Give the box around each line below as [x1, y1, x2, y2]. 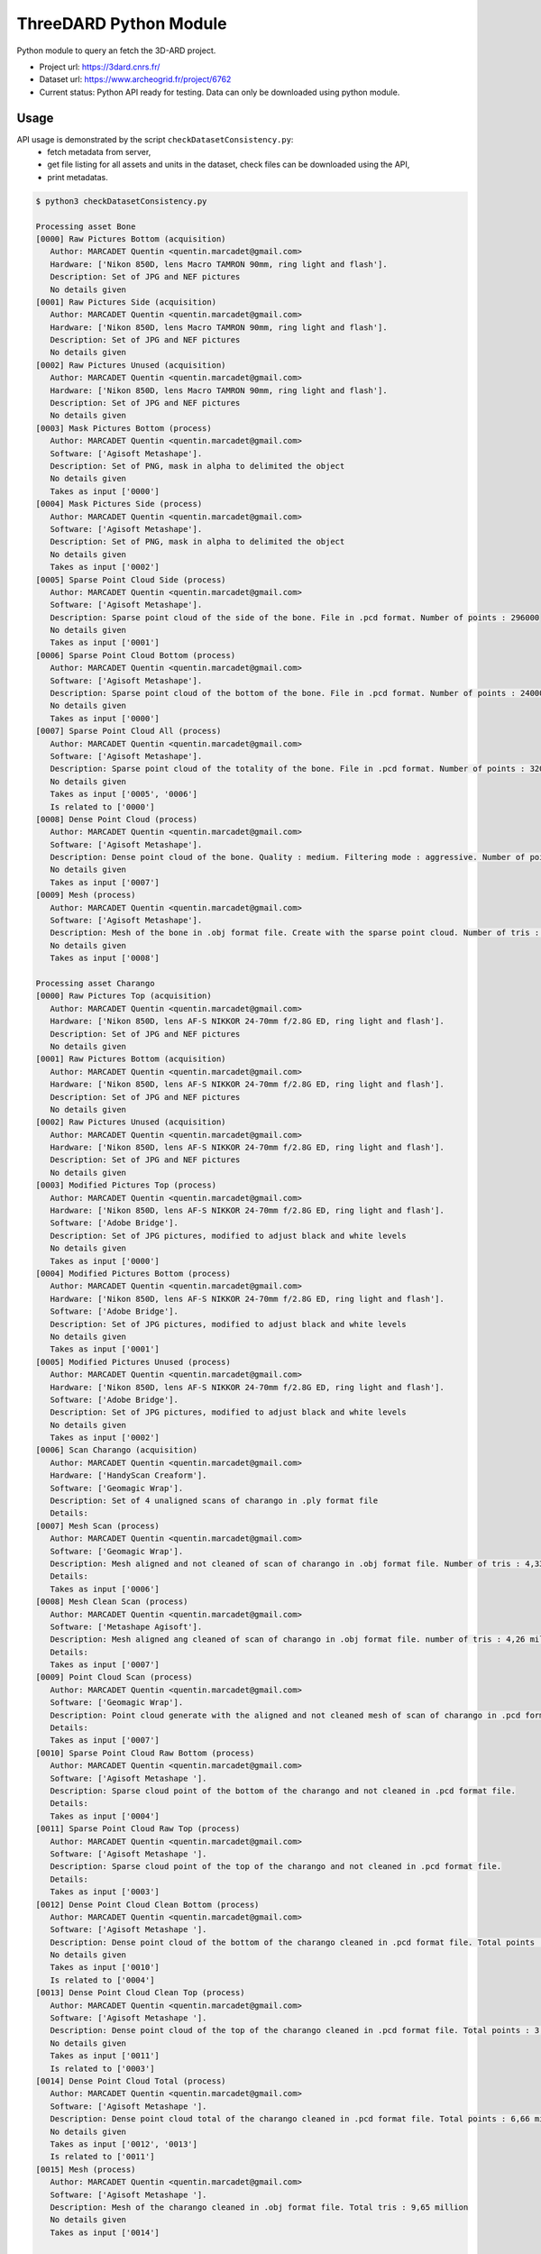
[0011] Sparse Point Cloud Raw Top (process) [35, 1824, 241, 1834]
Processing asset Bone [35, 221, 136, 232]
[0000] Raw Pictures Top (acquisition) [35, 991, 212, 1001]
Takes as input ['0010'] [50, 1962, 160, 1973]
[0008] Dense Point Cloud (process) [35, 814, 198, 824]
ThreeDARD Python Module [16, 14, 227, 33]
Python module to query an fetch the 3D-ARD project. [16, 45, 216, 56]
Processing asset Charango [35, 978, 155, 988]
